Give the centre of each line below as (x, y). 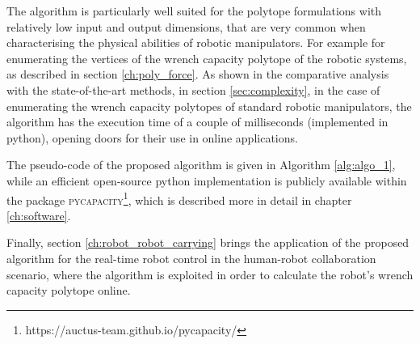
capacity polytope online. (69, 290)
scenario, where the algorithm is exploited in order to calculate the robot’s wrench (210, 274)
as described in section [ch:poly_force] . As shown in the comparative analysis (198, 74)
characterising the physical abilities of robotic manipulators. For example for (196, 42)
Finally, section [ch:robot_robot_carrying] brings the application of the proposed (208, 242)
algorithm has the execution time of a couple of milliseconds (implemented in (197, 122)
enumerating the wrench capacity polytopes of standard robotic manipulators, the (209, 106)
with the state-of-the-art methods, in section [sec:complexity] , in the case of (193, 89)
